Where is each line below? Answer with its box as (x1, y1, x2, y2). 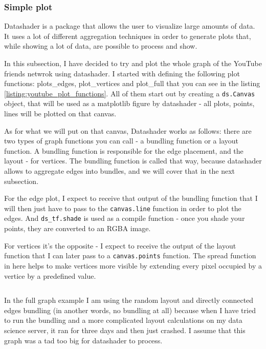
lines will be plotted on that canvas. (4, 108, 117, 119)
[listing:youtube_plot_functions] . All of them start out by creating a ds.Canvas (4, 88, 255, 98)
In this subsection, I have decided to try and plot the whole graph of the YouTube (4, 58, 262, 68)
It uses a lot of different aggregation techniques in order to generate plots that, (4, 30, 251, 41)
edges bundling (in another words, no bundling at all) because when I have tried (4, 304, 256, 315)
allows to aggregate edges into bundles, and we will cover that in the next (4, 166, 235, 176)
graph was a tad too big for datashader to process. (4, 335, 163, 345)
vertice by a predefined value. (4, 270, 96, 281)
